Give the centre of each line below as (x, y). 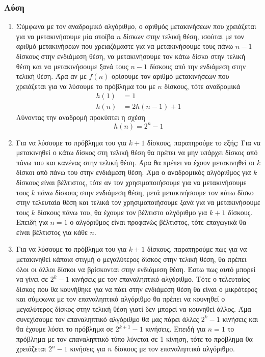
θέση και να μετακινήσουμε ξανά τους (72, 66)
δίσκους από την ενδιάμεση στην (198, 66)
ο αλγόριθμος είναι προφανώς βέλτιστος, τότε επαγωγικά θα (158, 222)
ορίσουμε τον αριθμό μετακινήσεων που (170, 76)
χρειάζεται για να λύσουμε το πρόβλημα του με (86, 86)
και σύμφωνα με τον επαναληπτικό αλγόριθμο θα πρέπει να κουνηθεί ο (121, 299)
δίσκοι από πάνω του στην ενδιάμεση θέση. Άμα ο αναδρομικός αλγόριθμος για (134, 172)
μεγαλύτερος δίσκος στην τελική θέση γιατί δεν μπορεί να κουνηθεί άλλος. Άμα (134, 309)
